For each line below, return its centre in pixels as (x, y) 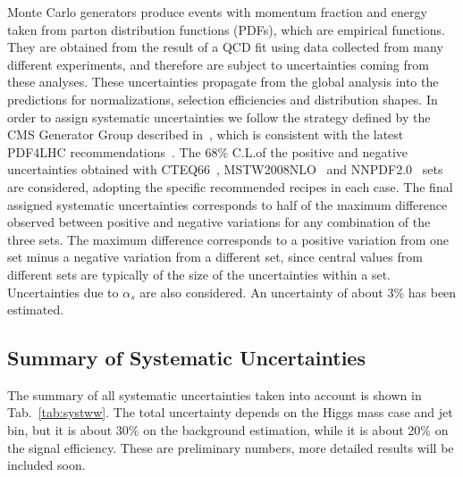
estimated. (36, 310)
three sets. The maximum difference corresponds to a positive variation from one (228, 239)
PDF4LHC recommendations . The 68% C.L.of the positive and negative (207, 151)
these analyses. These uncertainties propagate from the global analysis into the (223, 82)
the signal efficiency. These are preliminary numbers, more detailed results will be (231, 447)
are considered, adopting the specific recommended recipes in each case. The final (230, 186)
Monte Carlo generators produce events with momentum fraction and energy (217, 12)
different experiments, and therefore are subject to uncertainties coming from (218, 64)
